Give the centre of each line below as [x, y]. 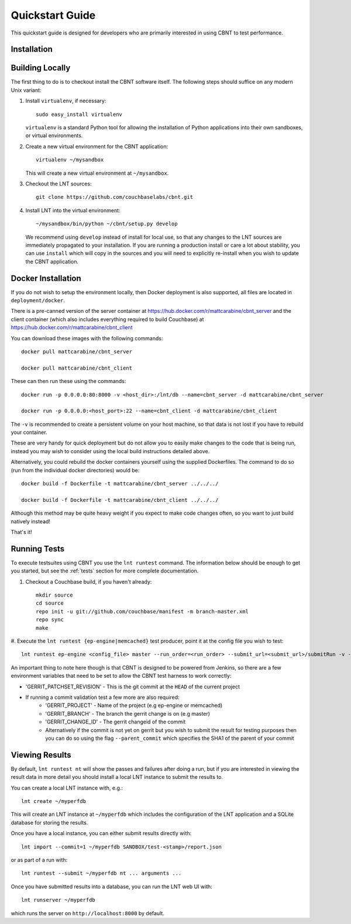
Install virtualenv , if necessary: [66, 101]
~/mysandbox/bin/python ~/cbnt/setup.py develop [107, 224]
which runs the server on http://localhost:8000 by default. [88, 913]
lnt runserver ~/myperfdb [58, 900]
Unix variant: [26, 90]
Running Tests [37, 549]
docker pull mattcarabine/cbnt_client [77, 368]
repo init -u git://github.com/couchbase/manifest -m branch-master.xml [142, 611]
